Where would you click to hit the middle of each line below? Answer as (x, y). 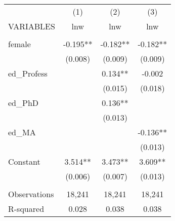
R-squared (26, 209)
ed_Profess (28, 73)
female (19, 44)
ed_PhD (24, 103)
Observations (31, 194)
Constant (24, 161)
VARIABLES (32, 26)
